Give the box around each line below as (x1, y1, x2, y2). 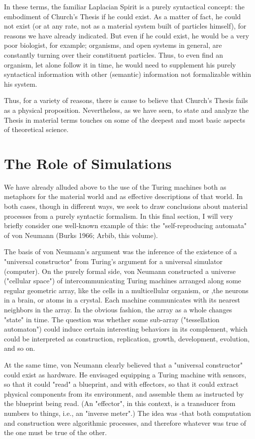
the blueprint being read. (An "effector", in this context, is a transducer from (4, 398, 236, 408)
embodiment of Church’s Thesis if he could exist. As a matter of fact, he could (4, 11, 241, 21)
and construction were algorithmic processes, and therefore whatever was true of (4, 417, 246, 428)
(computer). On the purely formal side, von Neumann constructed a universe (4, 266, 236, 276)
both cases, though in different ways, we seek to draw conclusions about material (4, 201, 248, 211)
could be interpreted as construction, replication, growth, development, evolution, (4, 333, 250, 343)
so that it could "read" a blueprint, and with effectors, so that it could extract (4, 379, 239, 389)
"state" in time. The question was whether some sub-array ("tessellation (4, 314, 220, 324)
